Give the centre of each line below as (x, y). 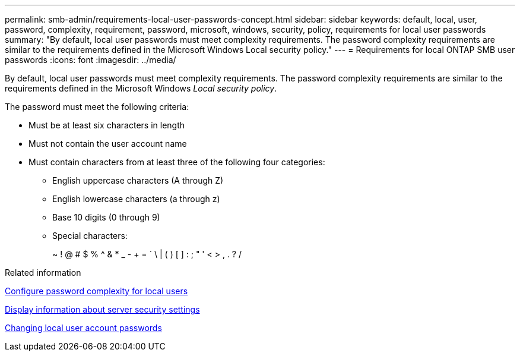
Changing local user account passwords (83, 328)
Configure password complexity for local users (96, 291)
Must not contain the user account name (108, 144)
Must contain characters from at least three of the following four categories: (177, 162)
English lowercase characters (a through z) (136, 199)
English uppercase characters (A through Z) (138, 180)
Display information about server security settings (102, 309)
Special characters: (90, 236)
